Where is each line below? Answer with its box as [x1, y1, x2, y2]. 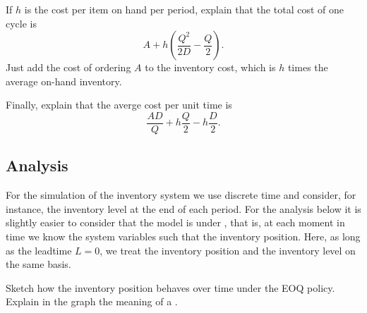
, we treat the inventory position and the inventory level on [100, 243, 356, 257]
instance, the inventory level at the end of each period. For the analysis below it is [6, 201, 361, 216]
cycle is [6, 16, 37, 30]
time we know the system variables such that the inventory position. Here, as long [6, 229, 361, 244]
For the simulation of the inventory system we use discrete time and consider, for [6, 188, 356, 202]
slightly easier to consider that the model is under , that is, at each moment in [6, 215, 345, 230]
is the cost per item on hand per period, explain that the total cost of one [24, 2, 344, 16]
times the [287, 60, 328, 75]
